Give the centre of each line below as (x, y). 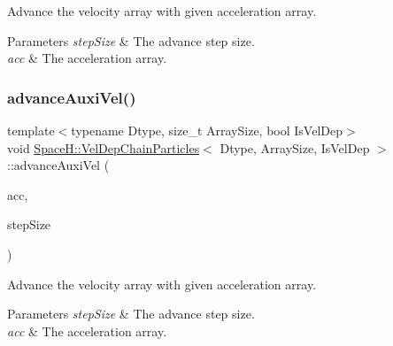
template (31, 130)
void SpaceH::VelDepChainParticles (104, 147)
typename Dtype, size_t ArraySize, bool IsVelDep (207, 130)
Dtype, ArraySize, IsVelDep (295, 147)
